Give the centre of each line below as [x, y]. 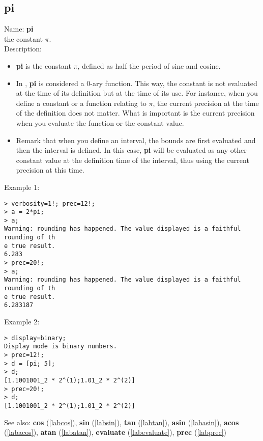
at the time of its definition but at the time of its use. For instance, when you [137, 93]
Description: [23, 49]
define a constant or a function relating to [81, 103]
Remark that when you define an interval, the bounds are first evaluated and [136, 140]
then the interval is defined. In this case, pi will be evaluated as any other [131, 150]
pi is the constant [43, 65]
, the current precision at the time [206, 103]
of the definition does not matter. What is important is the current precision [135, 113]
